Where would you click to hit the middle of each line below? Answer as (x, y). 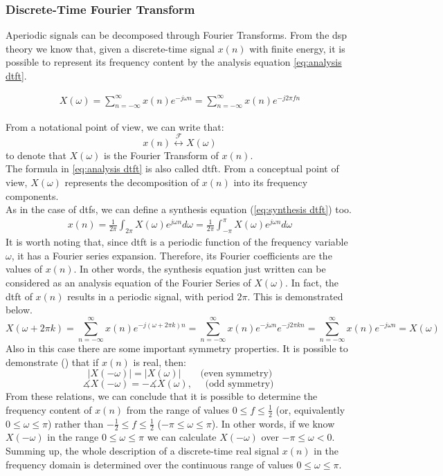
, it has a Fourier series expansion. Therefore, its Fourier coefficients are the (172, 255)
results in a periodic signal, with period (151, 296)
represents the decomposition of (132, 182)
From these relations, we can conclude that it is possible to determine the (162, 396)
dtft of (19, 296)
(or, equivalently (310, 409)
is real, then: (160, 361)
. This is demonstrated (295, 296)
